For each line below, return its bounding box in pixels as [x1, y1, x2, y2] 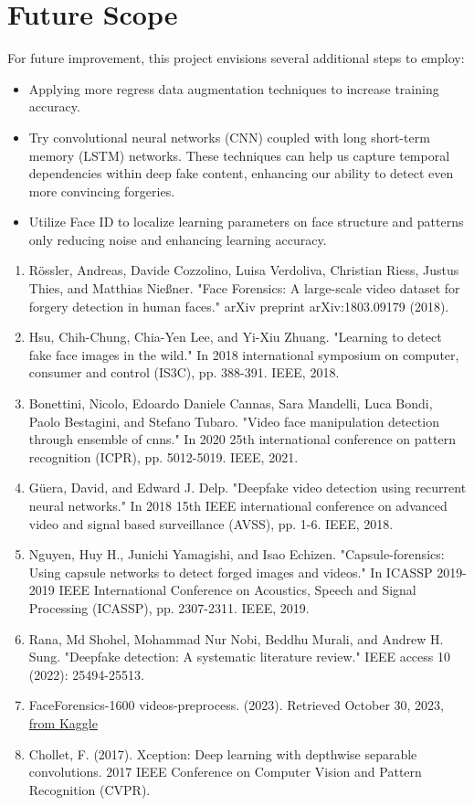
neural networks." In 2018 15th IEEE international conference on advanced [28, 496, 448, 514]
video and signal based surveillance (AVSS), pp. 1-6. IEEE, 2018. [28, 514, 394, 533]
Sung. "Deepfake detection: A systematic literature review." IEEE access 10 [28, 647, 450, 666]
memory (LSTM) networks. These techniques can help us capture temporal [28, 145, 450, 164]
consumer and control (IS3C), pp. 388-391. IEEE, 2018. [28, 363, 340, 382]
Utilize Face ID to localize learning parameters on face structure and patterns [28, 212, 464, 231]
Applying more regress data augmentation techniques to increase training [28, 79, 439, 98]
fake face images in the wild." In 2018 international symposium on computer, [28, 345, 459, 364]
